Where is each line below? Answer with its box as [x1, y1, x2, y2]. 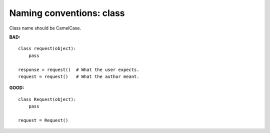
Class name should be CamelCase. [9, 25, 81, 31]
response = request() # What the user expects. [18, 66, 139, 72]
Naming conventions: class [9, 7, 125, 18]
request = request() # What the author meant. [18, 73, 139, 79]
